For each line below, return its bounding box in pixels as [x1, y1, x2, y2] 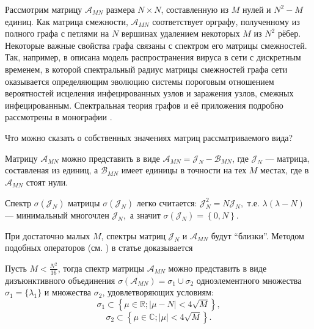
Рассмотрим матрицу [5, 3, 82, 15]
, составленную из [161, 3, 228, 15]
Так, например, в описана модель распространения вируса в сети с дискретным [5, 51, 301, 63]
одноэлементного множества [196, 273, 302, 286]
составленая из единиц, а [5, 164, 98, 176]
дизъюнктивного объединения [5, 273, 115, 286]
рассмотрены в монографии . [5, 110, 112, 123]
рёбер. [277, 27, 301, 40]
